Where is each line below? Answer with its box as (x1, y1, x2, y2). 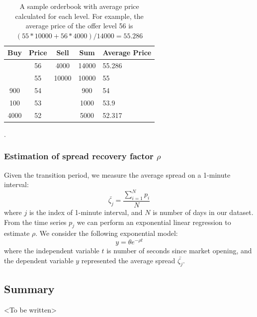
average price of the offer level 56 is (25, 20, 133, 31)
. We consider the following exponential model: (35, 228, 178, 238)
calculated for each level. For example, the (15, 10, 144, 21)
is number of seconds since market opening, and (106, 245, 252, 256)
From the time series (4, 216, 67, 227)
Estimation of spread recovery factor (4, 150, 154, 162)
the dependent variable (4, 255, 74, 265)
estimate (4, 228, 30, 238)
